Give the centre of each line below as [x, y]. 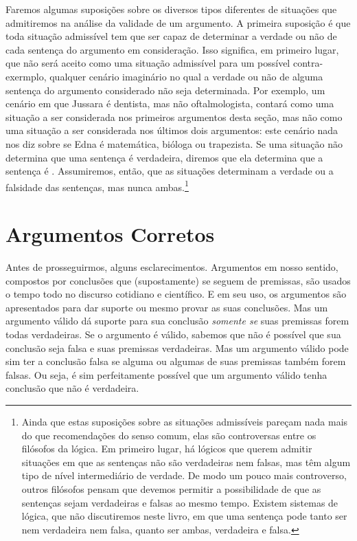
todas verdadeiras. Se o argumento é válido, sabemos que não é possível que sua [173, 334]
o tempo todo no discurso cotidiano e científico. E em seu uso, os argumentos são [176, 294]
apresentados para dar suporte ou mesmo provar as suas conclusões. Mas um [167, 307]
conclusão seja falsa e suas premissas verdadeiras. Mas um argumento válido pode [177, 347]
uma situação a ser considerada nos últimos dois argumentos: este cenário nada [172, 130]
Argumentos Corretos [110, 234]
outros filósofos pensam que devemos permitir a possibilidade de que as [171, 489]
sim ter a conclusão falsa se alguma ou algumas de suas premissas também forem [176, 361]
